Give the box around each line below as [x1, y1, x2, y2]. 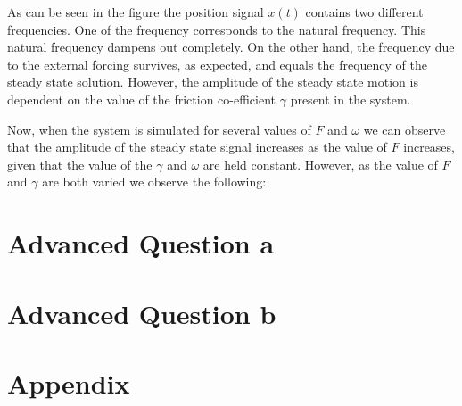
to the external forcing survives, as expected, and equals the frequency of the [7, 54, 428, 73]
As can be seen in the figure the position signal [7, 3, 264, 21]
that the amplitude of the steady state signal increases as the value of [7, 137, 387, 156]
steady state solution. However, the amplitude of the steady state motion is [7, 72, 418, 91]
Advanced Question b [7, 294, 276, 331]
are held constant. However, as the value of [202, 154, 438, 173]
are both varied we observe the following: [42, 172, 267, 191]
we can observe [363, 120, 446, 138]
